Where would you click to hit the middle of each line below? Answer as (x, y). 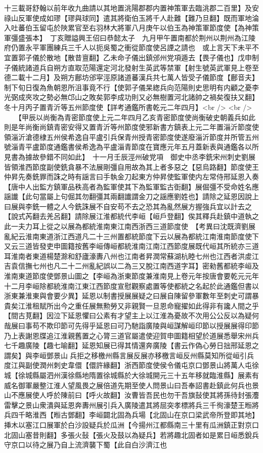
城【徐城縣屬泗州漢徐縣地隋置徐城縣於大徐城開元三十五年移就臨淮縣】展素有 (131, 375)
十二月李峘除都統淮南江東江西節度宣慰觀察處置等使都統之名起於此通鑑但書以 (131, 286)
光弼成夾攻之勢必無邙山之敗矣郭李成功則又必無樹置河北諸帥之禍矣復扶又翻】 (131, 97)
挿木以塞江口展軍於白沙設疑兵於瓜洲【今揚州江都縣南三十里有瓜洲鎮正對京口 (131, 424)
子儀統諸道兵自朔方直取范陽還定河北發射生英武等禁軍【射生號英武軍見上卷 (128, 67)
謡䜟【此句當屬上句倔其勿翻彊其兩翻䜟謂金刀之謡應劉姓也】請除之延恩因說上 (131, 196)
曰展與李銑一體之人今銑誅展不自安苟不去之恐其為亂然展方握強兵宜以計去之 (128, 206)
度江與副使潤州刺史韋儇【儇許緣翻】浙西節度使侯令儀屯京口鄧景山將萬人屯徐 (131, 365)
